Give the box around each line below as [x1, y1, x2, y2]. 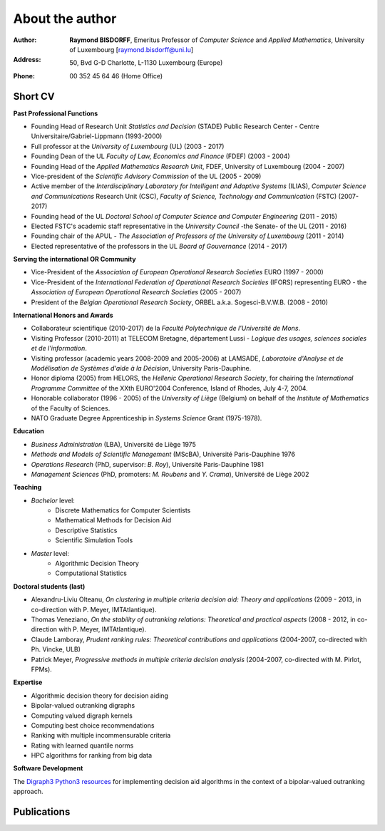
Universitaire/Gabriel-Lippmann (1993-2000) [31, 132, 163, 140]
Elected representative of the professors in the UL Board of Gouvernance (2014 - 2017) [31, 242, 288, 250]
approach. [13, 788, 43, 796]
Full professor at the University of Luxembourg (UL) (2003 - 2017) [31, 142, 225, 150]
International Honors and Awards [13, 311, 113, 320]
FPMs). [31, 665, 53, 673]
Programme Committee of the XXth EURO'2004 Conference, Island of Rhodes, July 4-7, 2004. [31, 383, 308, 392]
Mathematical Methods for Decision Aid [55, 516, 172, 525]
